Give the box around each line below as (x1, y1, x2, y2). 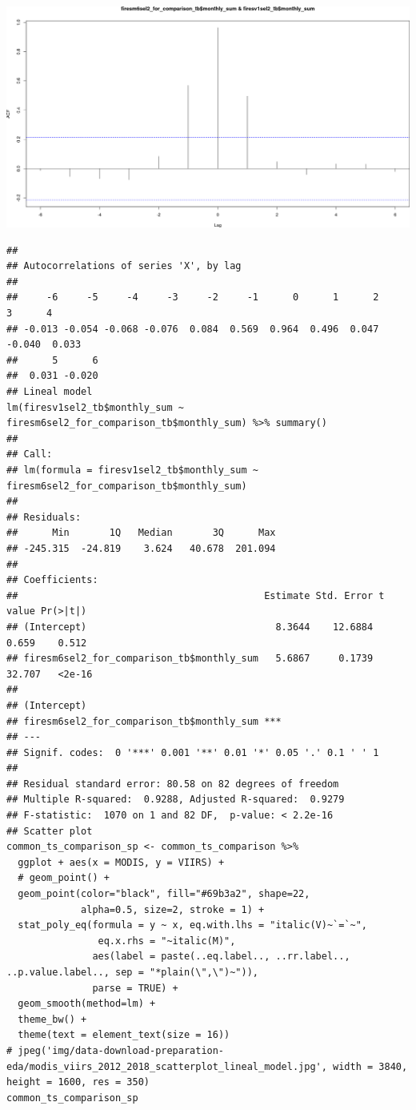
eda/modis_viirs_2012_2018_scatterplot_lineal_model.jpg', (6, 1060, 327, 1072)
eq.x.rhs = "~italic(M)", (98, 935, 236, 947)
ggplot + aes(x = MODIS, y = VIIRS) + (18, 856, 225, 868)
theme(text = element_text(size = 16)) (18, 1029, 230, 1041)
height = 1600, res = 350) (6, 1076, 150, 1088)
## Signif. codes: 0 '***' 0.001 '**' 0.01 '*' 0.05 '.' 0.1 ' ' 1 (6, 746, 379, 758)
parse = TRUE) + (92, 982, 178, 994)
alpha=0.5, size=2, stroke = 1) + (81, 903, 265, 915)
